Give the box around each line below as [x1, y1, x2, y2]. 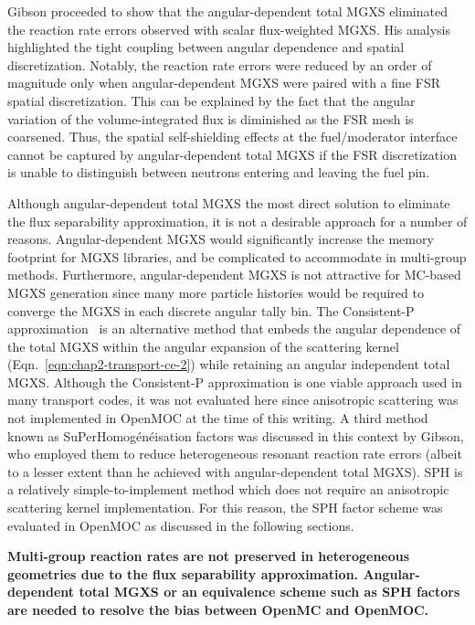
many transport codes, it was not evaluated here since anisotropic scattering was [7, 390, 459, 409]
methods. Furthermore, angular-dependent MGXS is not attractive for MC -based [7, 265, 461, 284]
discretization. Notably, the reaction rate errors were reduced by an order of [7, 55, 432, 74]
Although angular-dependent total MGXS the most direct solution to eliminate [7, 193, 450, 212]
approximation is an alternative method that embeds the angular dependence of [7, 319, 461, 338]
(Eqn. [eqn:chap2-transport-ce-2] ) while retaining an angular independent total [7, 355, 450, 374]
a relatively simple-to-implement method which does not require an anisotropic [7, 480, 449, 499]
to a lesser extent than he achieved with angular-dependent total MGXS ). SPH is [7, 461, 463, 481]
